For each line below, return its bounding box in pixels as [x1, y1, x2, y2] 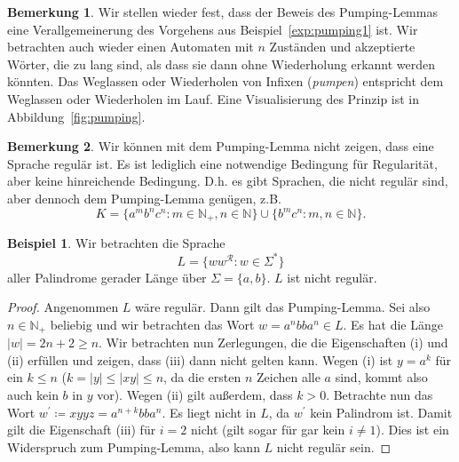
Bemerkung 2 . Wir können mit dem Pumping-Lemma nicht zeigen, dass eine [7, 137, 434, 155]
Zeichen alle [256, 368, 321, 386]
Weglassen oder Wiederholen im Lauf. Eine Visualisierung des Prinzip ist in [7, 89, 420, 108]
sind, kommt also [335, 368, 428, 386]
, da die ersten [163, 368, 241, 386]
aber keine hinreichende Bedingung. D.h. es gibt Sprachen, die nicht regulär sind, [7, 171, 448, 190]
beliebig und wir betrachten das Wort [50, 315, 255, 333]
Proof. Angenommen [7, 298, 119, 316]
